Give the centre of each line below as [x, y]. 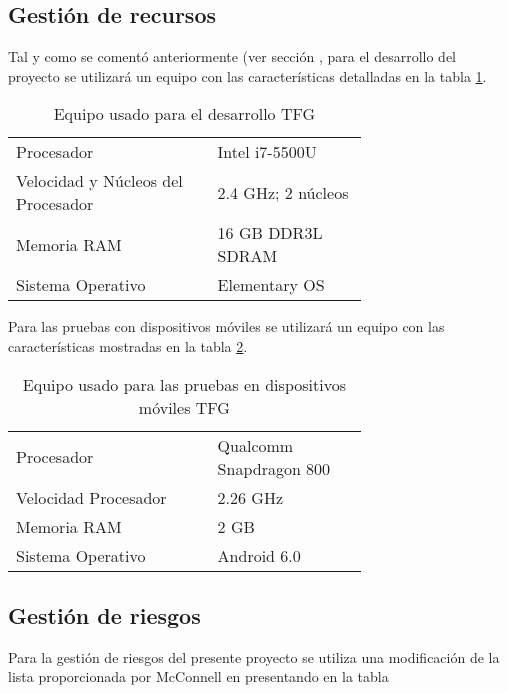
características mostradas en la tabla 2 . [128, 345]
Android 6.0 [259, 555]
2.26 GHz [250, 497]
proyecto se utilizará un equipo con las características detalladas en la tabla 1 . [247, 75]
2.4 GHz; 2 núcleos [283, 192]
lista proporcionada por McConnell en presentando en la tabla [198, 676]
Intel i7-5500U [267, 152]
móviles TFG [184, 407]
